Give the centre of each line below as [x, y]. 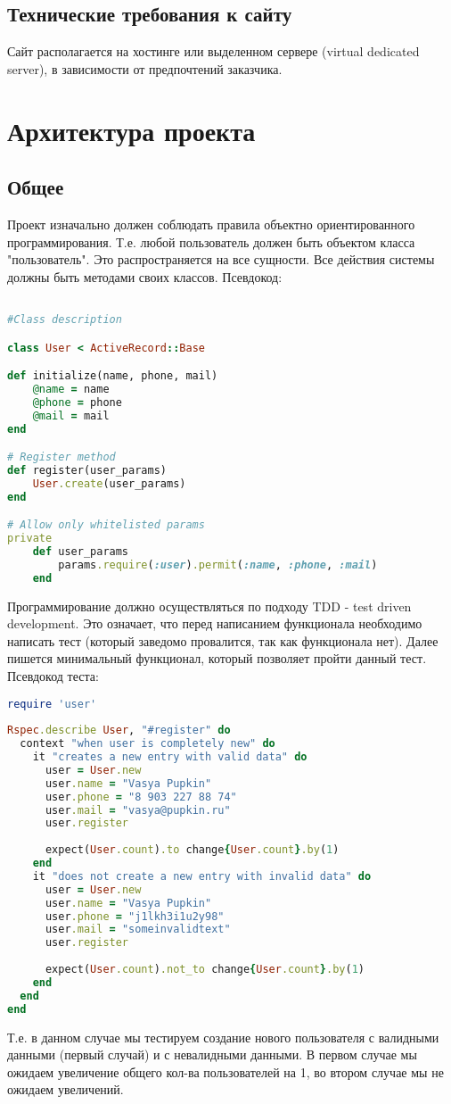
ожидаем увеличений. [66, 1089]
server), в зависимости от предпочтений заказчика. [145, 68]
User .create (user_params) [109, 483]
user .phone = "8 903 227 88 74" [141, 797]
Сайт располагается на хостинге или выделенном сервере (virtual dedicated [213, 51]
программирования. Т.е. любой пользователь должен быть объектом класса [211, 241]
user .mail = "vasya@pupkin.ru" [138, 810]
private [30, 539]
